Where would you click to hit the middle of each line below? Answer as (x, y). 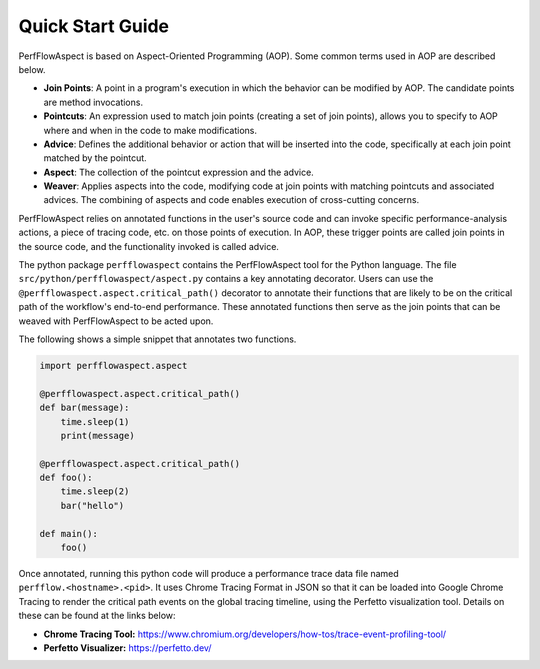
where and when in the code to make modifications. (150, 130)
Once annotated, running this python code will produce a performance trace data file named (208, 574)
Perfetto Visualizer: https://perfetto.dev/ (127, 647)
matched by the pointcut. (95, 158)
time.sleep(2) (95, 491)
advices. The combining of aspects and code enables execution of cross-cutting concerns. (231, 200)
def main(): (69, 533)
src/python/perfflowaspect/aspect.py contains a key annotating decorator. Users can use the (226, 279)
